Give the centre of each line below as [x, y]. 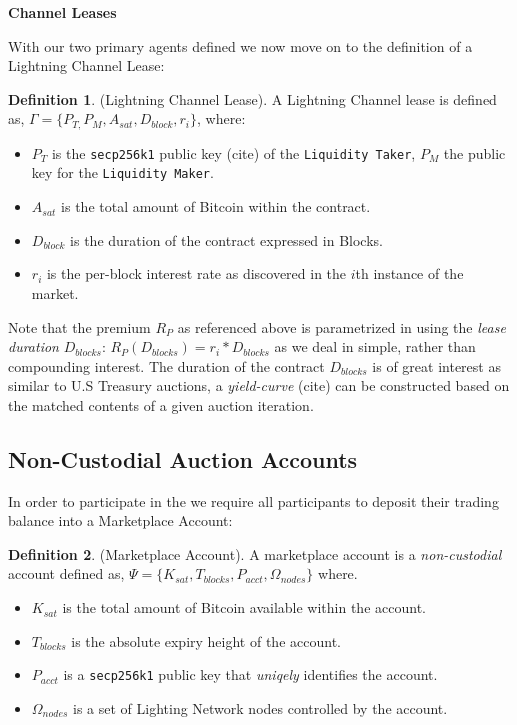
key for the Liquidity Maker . [122, 172]
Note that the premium [79, 326]
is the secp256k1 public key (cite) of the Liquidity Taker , [233, 152]
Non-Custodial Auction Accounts [183, 458]
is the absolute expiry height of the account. [206, 640]
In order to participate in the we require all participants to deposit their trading [253, 500]
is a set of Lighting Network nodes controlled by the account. [260, 707]
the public [474, 152]
